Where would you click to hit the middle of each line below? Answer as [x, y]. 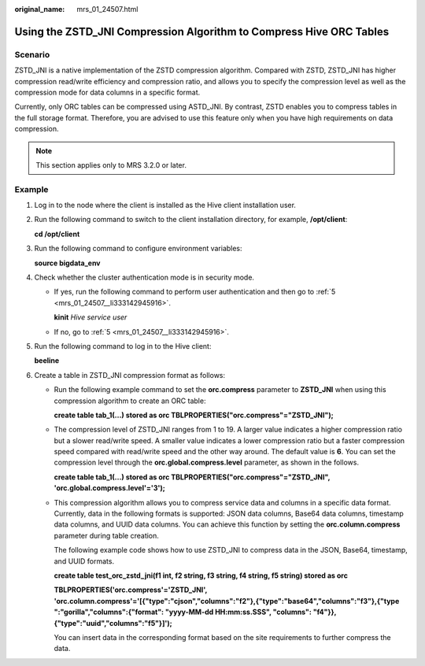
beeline [47, 361]
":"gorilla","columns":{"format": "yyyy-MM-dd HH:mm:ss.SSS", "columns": [183, 612]
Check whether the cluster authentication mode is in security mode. [144, 277]
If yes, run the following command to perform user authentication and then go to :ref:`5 [195, 292]
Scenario [32, 54]
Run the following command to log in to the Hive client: [123, 346]
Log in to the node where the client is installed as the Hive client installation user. [165, 205]
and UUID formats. [84, 561]
